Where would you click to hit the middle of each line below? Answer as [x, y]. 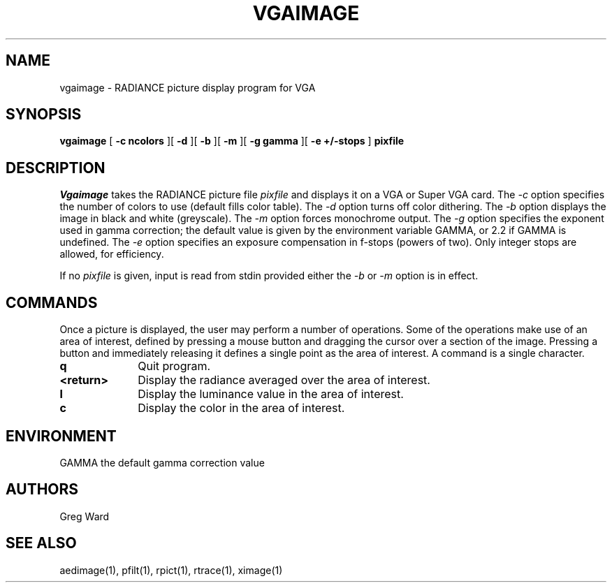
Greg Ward [85, 516]
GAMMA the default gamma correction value [162, 462]
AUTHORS [42, 490]
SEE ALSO [41, 543]
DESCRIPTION [56, 168]
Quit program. [174, 366]
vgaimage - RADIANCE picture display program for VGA [188, 87]
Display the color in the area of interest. [241, 408]
